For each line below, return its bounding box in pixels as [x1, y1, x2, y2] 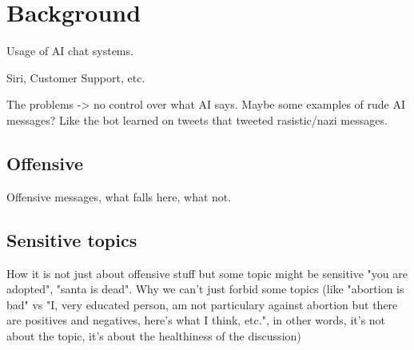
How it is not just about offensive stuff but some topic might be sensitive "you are [6, 264, 408, 281]
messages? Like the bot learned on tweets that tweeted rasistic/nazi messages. [6, 111, 388, 128]
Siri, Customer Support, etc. [6, 69, 145, 86]
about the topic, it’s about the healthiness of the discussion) [6, 327, 301, 344]
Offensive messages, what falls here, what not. [6, 188, 232, 205]
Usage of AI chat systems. [6, 42, 133, 59]
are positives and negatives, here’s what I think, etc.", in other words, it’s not [6, 312, 386, 328]
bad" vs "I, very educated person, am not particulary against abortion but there [6, 296, 398, 312]
